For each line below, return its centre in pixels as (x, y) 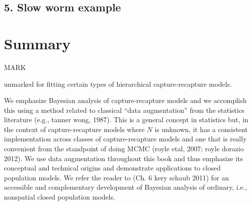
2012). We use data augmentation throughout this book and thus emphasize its (124, 158)
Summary (37, 43)
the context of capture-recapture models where (74, 129)
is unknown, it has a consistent (201, 129)
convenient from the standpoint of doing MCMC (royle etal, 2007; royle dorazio (124, 149)
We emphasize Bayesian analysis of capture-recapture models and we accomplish (126, 100)
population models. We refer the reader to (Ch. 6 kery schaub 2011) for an (116, 177)
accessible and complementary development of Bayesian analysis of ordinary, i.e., (126, 187)
